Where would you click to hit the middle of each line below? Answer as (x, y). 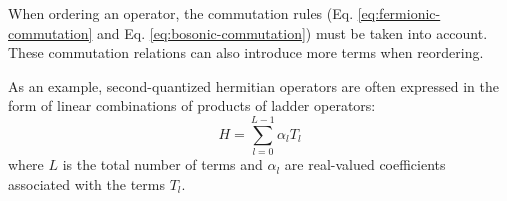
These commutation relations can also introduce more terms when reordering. (246, 52)
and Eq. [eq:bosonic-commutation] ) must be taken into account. (292, 32)
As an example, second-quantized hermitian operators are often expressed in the (253, 85)
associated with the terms (86, 183)
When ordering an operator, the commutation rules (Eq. (181, 13)
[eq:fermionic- (399, 13)
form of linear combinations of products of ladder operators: (192, 105)
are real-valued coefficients (365, 164)
